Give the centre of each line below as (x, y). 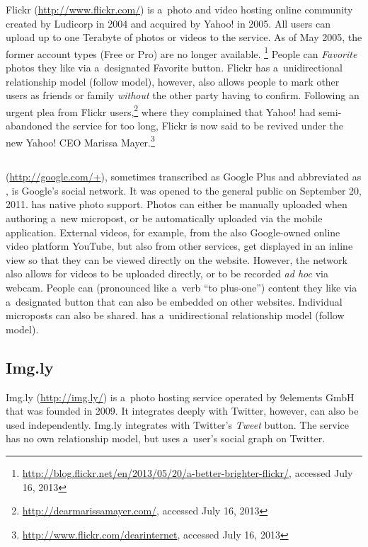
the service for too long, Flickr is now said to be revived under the (200, 126)
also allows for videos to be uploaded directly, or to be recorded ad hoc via (167, 273)
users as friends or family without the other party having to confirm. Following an (183, 95)
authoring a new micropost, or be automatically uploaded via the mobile (164, 218)
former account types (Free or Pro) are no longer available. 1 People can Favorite (182, 52)
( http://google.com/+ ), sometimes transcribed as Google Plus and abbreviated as (184, 177)
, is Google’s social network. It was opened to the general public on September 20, (184, 190)
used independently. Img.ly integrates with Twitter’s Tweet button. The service (177, 424)
